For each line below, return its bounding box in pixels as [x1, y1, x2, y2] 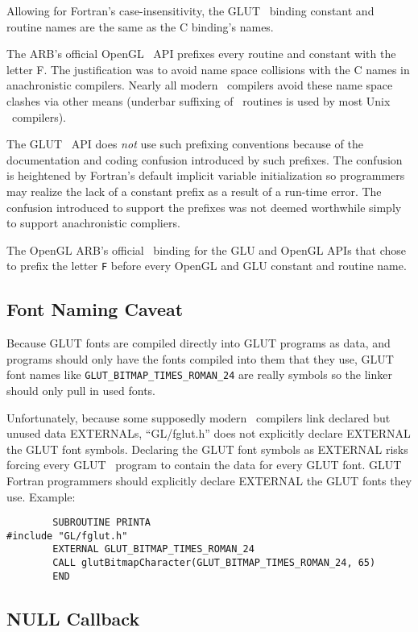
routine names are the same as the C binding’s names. [6, 18, 274, 35]
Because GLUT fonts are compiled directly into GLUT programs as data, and [6, 335, 391, 351]
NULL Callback [6, 605, 140, 630]
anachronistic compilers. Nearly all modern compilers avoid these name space [6, 77, 393, 94]
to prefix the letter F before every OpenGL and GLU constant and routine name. [6, 257, 407, 274]
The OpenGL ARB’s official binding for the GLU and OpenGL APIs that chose [6, 241, 407, 258]
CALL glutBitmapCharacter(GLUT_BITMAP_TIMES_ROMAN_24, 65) [52, 557, 376, 569]
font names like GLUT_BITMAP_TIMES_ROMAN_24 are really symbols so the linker [6, 366, 392, 383]
